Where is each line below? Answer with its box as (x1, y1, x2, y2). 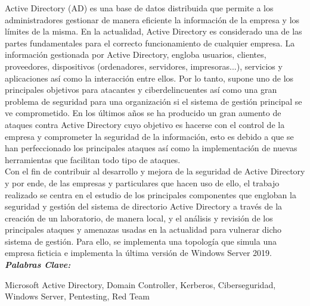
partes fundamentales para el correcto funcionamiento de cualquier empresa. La (5, 36, 295, 49)
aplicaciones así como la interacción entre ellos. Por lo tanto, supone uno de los (5, 71, 294, 84)
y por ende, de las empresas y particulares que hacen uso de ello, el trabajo (5, 176, 280, 189)
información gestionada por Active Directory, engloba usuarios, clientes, (5, 48, 266, 61)
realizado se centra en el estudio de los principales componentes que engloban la (5, 188, 296, 201)
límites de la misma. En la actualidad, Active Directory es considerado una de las (5, 25, 302, 38)
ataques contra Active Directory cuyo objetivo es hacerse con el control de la (5, 118, 285, 130)
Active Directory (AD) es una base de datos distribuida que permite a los (5, 2, 274, 14)
